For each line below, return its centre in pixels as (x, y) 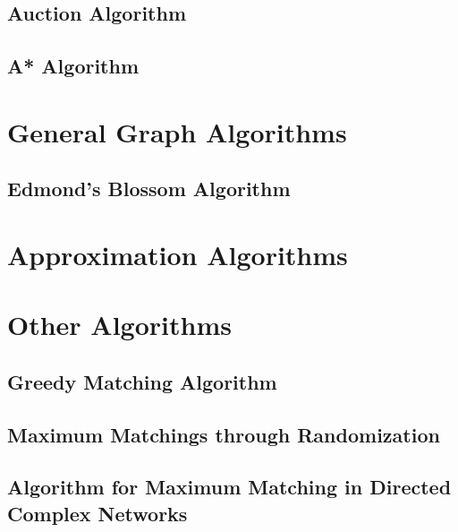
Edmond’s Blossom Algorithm (149, 189)
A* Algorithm (73, 66)
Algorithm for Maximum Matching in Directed (229, 487)
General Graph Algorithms (177, 131)
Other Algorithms (119, 325)
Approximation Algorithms (178, 254)
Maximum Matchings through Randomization (224, 434)
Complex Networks (98, 513)
